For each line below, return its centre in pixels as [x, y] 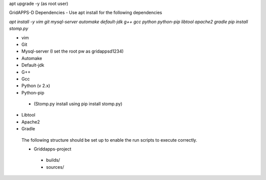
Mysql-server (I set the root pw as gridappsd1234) [73, 51]
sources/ [55, 167]
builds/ [53, 160]
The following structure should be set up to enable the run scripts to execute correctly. [109, 140]
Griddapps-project [52, 149]
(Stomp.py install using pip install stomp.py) [78, 104]
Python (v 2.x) [36, 86]
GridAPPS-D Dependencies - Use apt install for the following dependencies [86, 13]
